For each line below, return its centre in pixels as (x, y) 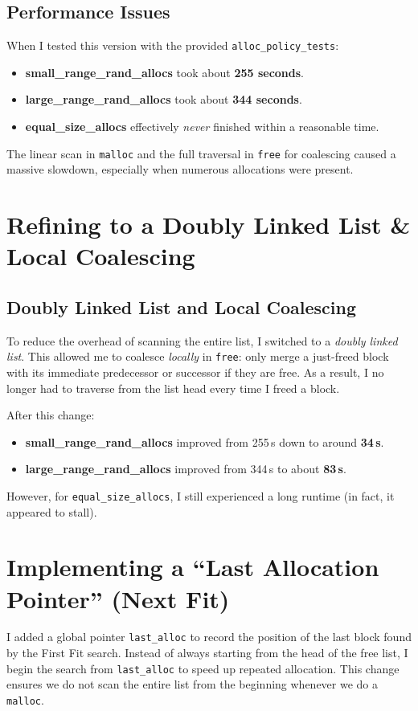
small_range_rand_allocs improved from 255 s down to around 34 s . (205, 441)
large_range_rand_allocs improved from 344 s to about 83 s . (186, 469)
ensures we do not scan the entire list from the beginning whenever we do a (193, 684)
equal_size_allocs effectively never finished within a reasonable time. (202, 127)
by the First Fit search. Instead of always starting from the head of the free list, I (207, 653)
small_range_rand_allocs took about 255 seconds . (165, 72)
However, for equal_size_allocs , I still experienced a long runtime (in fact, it (201, 495)
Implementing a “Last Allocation (193, 567)
